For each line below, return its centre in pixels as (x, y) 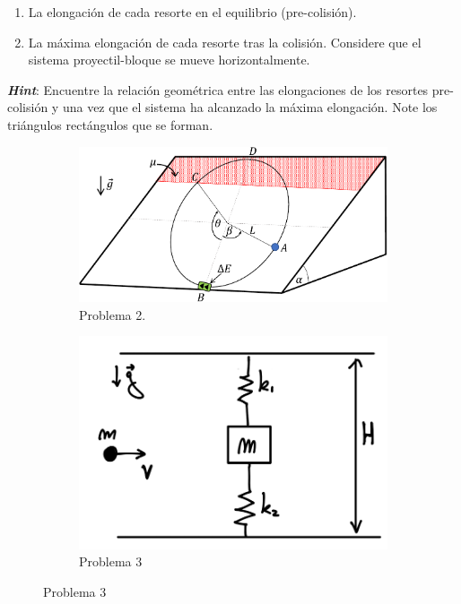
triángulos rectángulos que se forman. (110, 124)
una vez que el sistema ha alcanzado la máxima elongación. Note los (250, 107)
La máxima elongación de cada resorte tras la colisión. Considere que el (225, 42)
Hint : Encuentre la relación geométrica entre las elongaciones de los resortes (218, 89)
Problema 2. (113, 314)
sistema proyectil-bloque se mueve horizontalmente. (169, 60)
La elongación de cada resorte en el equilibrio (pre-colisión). (192, 12)
